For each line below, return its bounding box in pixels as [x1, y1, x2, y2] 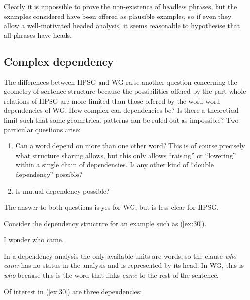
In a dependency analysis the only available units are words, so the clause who [4, 250, 237, 261]
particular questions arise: [4, 124, 81, 134]
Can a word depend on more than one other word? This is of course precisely [15, 141, 245, 151]
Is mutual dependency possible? [15, 185, 110, 195]
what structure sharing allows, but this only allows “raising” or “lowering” [15, 150, 236, 160]
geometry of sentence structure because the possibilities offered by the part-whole [4, 86, 246, 96]
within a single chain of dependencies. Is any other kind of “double [15, 159, 214, 170]
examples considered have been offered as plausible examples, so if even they [4, 11, 232, 21]
